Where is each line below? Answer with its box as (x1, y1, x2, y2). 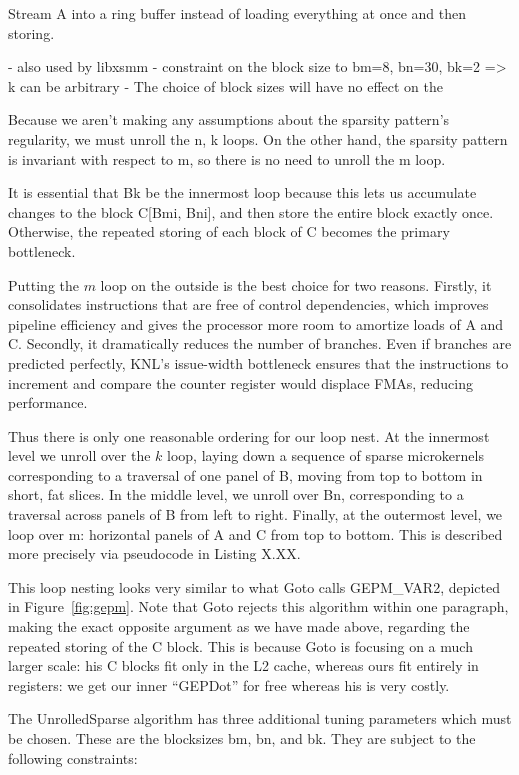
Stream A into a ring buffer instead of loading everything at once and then (8, 3, 466, 23)
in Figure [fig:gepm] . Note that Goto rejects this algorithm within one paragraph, (8, 596, 509, 617)
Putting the (8, 274, 79, 295)
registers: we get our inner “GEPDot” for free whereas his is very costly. (8, 674, 450, 695)
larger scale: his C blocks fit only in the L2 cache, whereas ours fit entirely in (8, 655, 479, 676)
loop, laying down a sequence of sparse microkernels (167, 445, 484, 466)
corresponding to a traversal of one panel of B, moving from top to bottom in (8, 464, 483, 485)
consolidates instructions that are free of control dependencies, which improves (8, 294, 489, 315)
